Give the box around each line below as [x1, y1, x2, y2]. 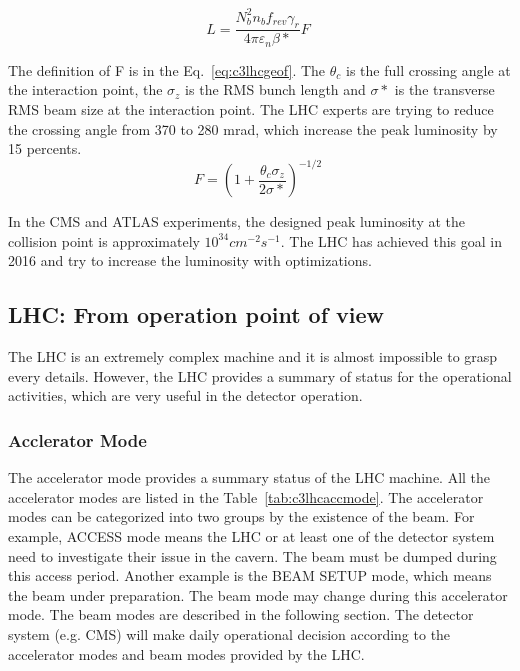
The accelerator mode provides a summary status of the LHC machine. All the [8, 467, 491, 488]
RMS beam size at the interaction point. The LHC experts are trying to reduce [8, 98, 494, 119]
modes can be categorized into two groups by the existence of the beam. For [8, 506, 475, 527]
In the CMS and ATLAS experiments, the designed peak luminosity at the [8, 211, 466, 232]
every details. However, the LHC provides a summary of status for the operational [8, 365, 512, 386]
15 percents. [8, 138, 82, 159]
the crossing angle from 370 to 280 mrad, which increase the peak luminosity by [8, 118, 498, 139]
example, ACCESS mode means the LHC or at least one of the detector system [8, 526, 495, 547]
